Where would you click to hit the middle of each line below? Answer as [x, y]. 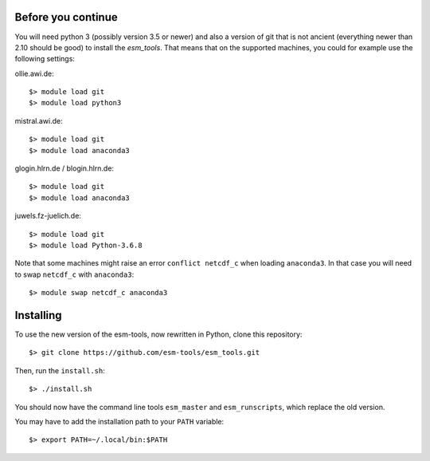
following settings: [45, 59]
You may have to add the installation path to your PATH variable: [119, 422]
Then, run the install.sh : [60, 370]
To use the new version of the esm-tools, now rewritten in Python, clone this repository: [158, 334]
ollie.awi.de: [35, 73]
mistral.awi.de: [39, 120]
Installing [39, 315]
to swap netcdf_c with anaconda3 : [74, 274]
